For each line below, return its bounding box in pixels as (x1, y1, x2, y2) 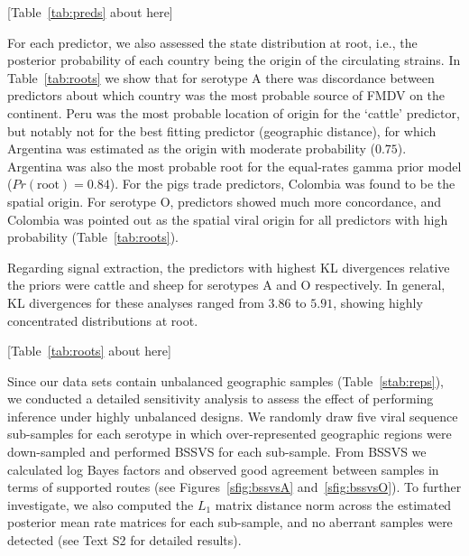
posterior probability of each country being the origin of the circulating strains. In (7, 51, 461, 69)
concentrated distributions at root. (7, 310, 198, 329)
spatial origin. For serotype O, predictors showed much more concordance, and (7, 191, 442, 210)
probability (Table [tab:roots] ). (7, 227, 179, 246)
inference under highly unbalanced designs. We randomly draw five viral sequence (7, 406, 458, 425)
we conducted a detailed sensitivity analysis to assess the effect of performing (7, 389, 434, 408)
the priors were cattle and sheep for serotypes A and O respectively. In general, (7, 275, 446, 294)
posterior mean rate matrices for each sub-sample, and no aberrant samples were (7, 513, 453, 532)
